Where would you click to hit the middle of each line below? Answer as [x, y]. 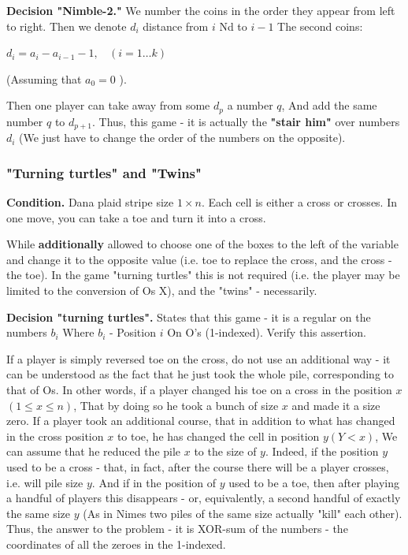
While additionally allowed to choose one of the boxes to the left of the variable [202, 244]
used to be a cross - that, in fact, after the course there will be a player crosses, [198, 467]
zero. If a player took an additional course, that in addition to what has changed [201, 421]
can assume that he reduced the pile [94, 451]
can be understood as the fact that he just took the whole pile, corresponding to [200, 374]
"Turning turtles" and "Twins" [104, 172]
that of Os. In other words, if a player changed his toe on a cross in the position [199, 390]
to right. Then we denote [67, 26]
